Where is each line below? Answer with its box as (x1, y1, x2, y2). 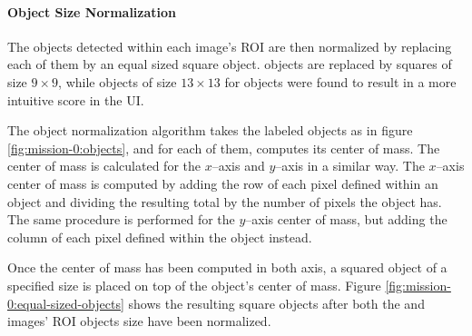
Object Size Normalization (7, 2, 177, 21)
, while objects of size (58, 72, 177, 91)
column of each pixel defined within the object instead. (7, 227, 312, 246)
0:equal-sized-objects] (7, 293, 124, 312)
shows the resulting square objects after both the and (128, 293, 425, 312)
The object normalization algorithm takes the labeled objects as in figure (7, 121, 413, 140)
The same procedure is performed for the (7, 210, 235, 229)
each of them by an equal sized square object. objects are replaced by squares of (7, 54, 452, 74)
